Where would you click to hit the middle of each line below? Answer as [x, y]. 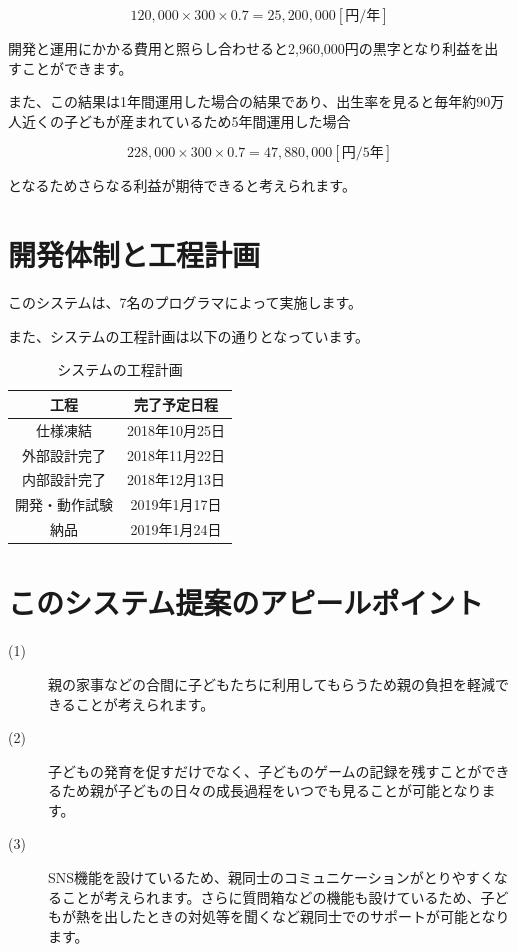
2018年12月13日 [176, 479]
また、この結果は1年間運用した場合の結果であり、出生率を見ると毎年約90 [249, 101]
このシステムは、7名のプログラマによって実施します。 [185, 302]
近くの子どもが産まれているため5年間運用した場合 [186, 120]
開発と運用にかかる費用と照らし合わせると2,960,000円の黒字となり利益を [246, 48]
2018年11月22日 [176, 454]
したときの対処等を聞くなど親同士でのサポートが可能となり [313, 916]
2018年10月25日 [176, 429]
